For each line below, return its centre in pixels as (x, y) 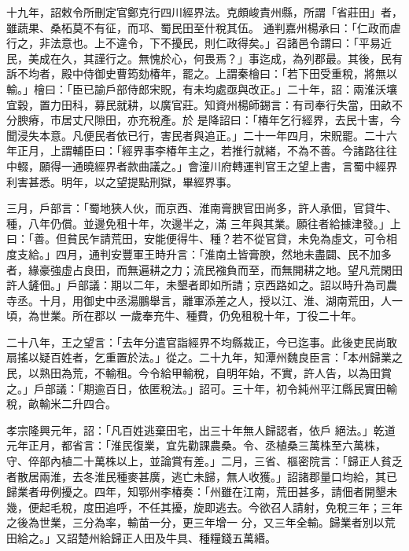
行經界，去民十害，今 (346, 120)
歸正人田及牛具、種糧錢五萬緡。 (193, 538)
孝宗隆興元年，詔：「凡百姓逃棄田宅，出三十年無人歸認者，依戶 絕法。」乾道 (201, 430)
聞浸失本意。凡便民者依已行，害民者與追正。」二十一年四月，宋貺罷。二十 (196, 135)
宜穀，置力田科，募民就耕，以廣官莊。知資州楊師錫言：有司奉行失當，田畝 (199, 104)
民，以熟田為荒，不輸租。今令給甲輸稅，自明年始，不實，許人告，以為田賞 (199, 373)
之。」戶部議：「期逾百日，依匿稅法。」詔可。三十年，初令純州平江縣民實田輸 (202, 388)
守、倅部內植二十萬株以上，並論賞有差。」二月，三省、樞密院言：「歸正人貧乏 (204, 461)
